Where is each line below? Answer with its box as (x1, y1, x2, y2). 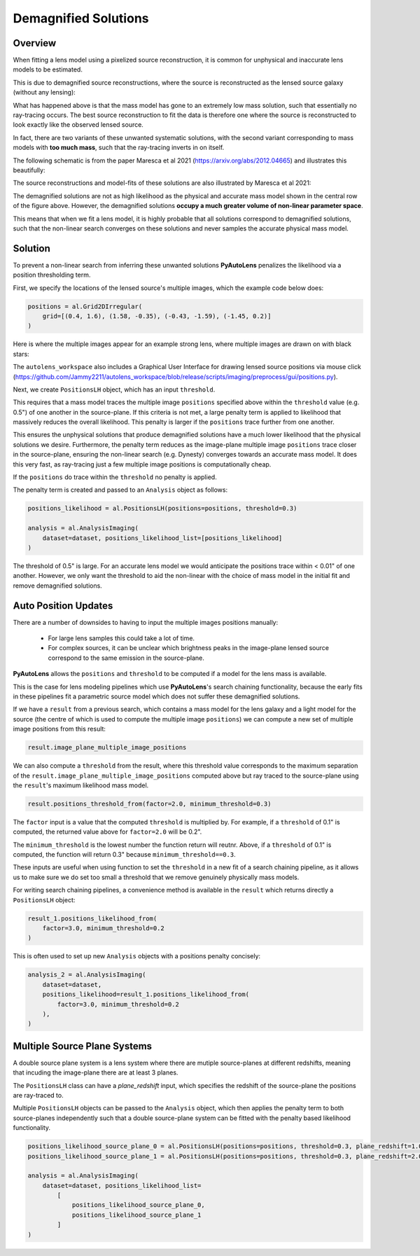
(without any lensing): (13, 88, 76, 97)
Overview (13, 37, 57, 49)
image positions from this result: (13, 725, 106, 733)
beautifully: (13, 165, 45, 174)
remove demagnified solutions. (13, 581, 103, 590)
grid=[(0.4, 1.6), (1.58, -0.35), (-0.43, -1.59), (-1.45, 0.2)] (42, 312, 272, 320)
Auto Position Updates (13, 600, 113, 612)
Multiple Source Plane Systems (13, 1040, 153, 1052)
